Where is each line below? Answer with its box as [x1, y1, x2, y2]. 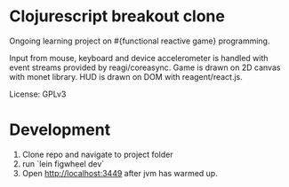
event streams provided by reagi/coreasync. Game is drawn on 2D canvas [9, 62, 281, 73]
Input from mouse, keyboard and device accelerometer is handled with [9, 52, 269, 63]
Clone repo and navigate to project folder [21, 149, 173, 160]
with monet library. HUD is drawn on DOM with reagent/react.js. [9, 71, 243, 82]
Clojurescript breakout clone [9, 6, 225, 27]
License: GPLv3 [9, 89, 67, 99]
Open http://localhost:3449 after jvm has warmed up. [21, 168, 218, 178]
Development [9, 120, 111, 140]
